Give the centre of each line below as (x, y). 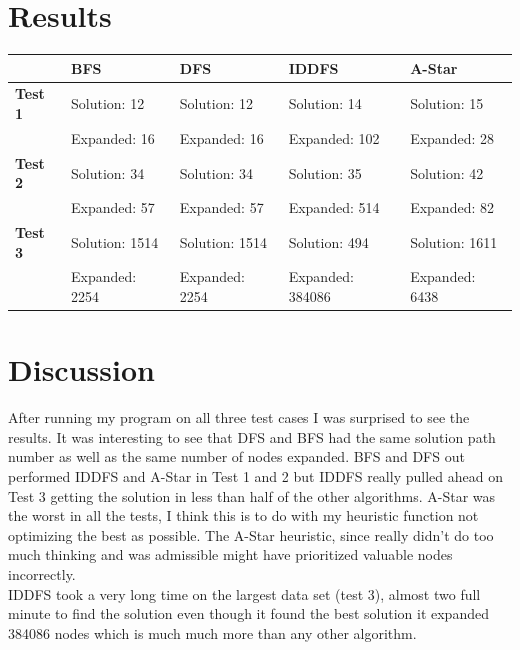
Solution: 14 (325, 103)
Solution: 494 (328, 241)
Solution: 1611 (454, 241)
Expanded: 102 (334, 137)
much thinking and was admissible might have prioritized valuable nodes (230, 554)
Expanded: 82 (452, 207)
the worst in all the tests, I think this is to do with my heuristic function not (243, 515)
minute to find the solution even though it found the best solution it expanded (248, 613)
